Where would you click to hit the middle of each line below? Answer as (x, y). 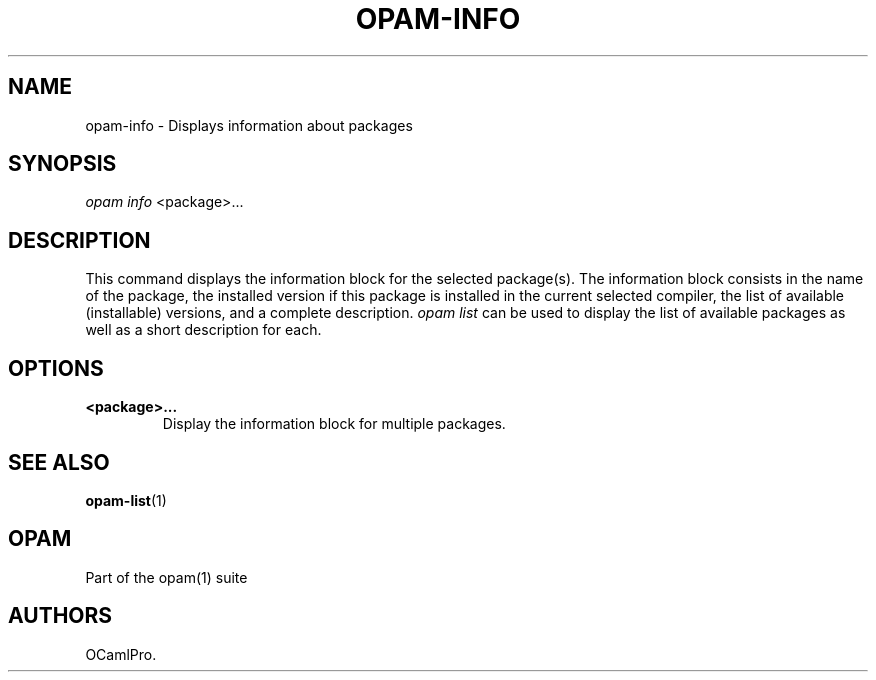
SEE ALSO (59, 462)
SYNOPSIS (62, 164)
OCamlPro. (121, 654)
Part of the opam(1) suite (166, 577)
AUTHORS (60, 616)
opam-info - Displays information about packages (249, 125)
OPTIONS (56, 368)
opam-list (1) (126, 500)
